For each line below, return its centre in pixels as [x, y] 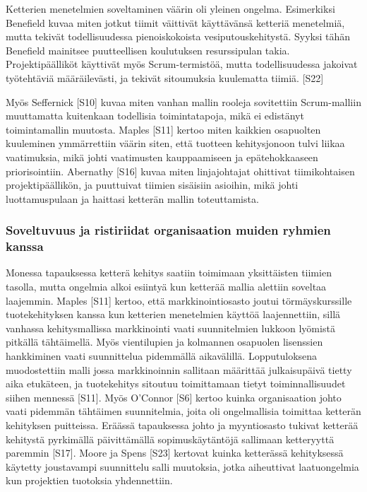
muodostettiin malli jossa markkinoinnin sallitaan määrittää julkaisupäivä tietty [179, 369]
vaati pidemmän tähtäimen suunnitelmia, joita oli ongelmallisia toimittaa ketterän [183, 411]
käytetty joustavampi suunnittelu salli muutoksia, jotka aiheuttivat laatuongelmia [182, 466]
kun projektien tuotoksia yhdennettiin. [89, 480]
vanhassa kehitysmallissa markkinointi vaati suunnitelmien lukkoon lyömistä [170, 328]
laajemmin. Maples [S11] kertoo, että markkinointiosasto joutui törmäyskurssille [179, 300]
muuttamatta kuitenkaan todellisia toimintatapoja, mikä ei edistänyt [155, 116]
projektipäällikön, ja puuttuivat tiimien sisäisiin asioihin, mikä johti [152, 185]
